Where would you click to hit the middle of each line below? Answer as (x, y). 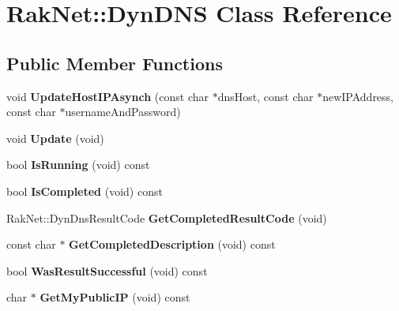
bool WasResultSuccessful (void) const (107, 270)
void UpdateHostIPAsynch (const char (108, 96)
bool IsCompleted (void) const (85, 191)
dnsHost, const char (265, 96)
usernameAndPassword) (123, 112)
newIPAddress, (358, 96)
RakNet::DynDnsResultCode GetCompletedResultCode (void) (167, 217)
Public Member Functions (115, 63)
